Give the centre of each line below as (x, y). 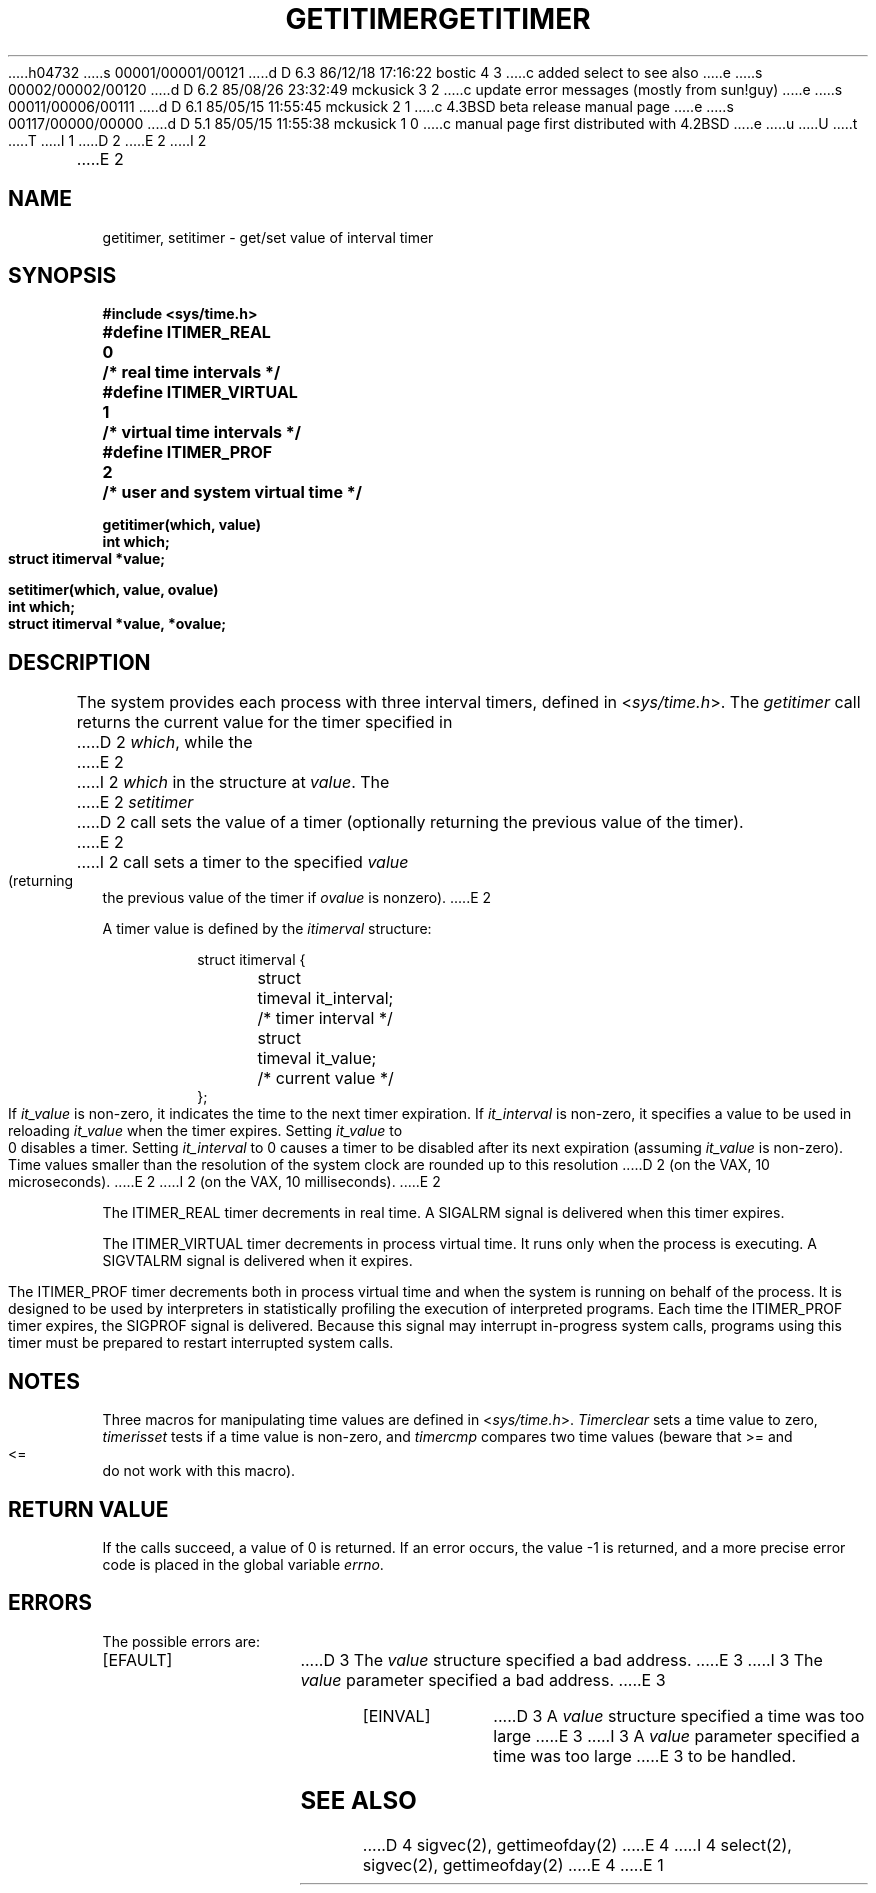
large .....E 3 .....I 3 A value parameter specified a (676, 1735)
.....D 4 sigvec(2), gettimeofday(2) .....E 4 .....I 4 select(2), (577, 1844)
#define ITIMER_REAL (186, 332)
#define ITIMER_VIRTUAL (200, 392)
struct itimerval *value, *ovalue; (117, 624)
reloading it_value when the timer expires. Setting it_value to (205, 1131)
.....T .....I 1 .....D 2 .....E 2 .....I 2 (107, 140)
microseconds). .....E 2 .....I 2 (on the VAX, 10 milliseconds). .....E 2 (224, 1182)
